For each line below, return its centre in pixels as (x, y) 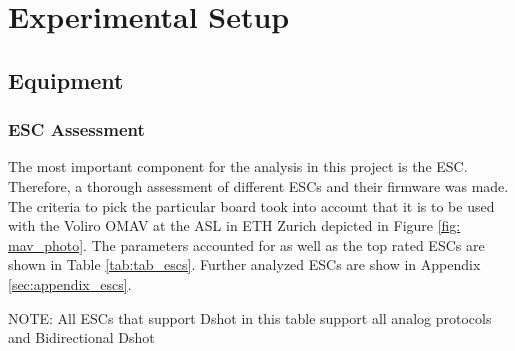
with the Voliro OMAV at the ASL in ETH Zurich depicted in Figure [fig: (234, 225)
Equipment (66, 79)
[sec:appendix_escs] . (70, 283)
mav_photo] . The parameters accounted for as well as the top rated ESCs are (246, 244)
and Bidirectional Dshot (81, 337)
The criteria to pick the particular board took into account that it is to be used (251, 205)
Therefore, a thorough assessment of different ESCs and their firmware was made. (258, 185)
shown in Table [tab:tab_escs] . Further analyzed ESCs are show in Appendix (244, 264)
